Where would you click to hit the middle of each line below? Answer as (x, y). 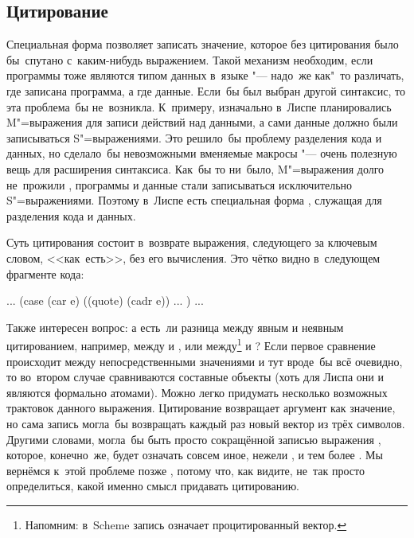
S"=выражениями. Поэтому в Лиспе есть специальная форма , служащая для (194, 200)
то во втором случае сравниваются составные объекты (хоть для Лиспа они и (195, 377)
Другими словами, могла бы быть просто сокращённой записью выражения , (194, 439)
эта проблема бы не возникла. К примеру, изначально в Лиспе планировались (199, 106)
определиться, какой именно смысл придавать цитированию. (153, 486)
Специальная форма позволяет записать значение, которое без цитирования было (203, 44)
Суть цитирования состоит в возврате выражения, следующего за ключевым (192, 242)
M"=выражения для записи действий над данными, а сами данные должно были (202, 122)
